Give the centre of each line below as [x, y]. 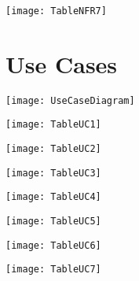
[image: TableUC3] [53, 173]
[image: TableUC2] [53, 149]
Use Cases [62, 63]
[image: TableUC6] [53, 245]
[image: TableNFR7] [56, 11]
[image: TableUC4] [53, 197]
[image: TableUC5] [53, 222]
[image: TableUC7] [53, 270]
